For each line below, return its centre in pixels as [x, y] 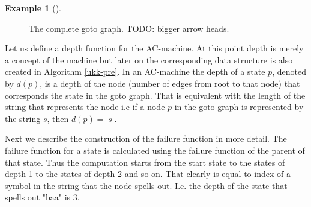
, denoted [289, 71]
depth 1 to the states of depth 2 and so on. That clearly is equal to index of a [148, 174]
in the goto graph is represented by [239, 107]
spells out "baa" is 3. [42, 197]
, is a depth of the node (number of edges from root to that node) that [170, 83]
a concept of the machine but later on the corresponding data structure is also [149, 60]
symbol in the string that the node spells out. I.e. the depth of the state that [146, 185]
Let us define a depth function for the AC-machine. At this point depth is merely [154, 48]
